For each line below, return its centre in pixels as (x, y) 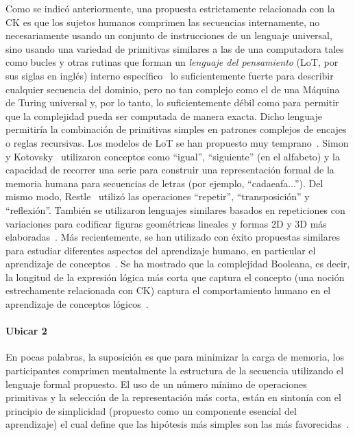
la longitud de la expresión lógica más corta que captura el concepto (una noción (175, 277)
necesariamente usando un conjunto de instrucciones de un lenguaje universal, (169, 35)
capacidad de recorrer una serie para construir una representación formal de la (170, 170)
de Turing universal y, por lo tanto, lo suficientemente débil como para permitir (172, 102)
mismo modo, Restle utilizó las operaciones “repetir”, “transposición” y (158, 196)
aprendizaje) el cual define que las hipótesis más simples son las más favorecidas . (177, 424)
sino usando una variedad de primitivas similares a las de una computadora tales (175, 48)
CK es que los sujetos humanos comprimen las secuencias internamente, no (163, 22)
